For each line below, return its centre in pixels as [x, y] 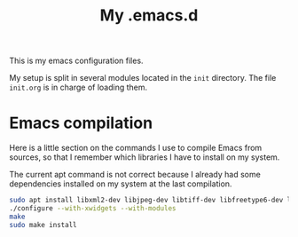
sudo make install [43, 225]
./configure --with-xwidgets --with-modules [93, 209]
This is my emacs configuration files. [76, 61]
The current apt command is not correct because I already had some [135, 175]
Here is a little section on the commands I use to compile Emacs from [136, 148]
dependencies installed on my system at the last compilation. [121, 184]
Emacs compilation [81, 123]
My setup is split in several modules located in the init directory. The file [143, 78]
